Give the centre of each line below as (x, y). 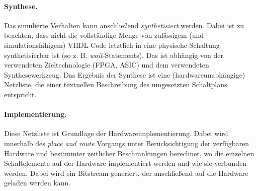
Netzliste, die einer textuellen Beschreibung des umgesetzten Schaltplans (116, 84)
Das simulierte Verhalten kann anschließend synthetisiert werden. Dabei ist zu (124, 25)
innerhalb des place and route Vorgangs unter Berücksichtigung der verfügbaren (127, 143)
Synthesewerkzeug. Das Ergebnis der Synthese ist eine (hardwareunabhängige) (125, 74)
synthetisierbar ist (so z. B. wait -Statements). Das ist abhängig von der (114, 55)
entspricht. (20, 94)
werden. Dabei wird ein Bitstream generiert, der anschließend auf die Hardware (126, 173)
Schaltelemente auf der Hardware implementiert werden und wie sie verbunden (125, 163)
